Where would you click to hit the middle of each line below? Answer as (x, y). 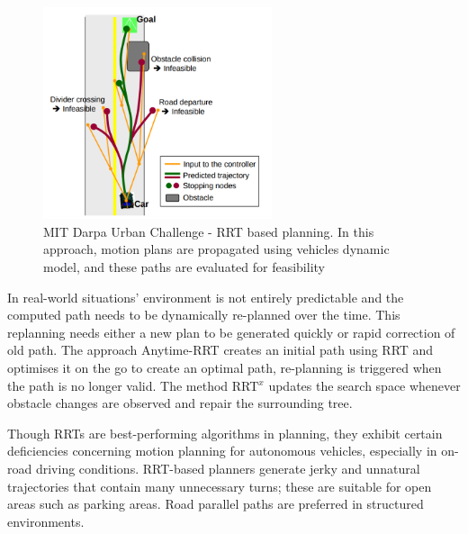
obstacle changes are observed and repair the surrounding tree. (180, 403)
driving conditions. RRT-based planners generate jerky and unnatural (228, 468)
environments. (46, 521)
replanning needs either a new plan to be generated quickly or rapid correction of (231, 332)
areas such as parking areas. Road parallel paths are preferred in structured (216, 504)
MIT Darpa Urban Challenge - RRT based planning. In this (209, 231)
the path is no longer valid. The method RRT (133, 385)
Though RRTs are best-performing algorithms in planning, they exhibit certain (225, 433)
